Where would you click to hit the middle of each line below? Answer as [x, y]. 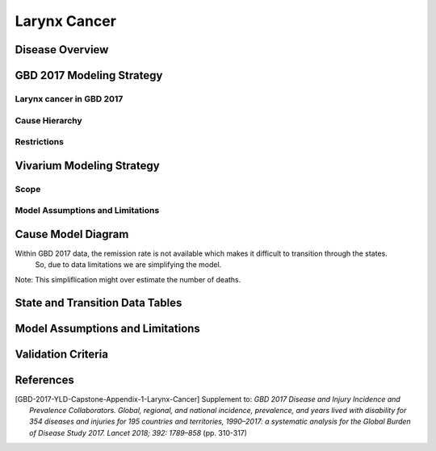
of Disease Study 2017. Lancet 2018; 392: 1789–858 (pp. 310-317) [138, 432]
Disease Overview [62, 50]
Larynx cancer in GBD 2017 [69, 98]
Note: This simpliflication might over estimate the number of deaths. [128, 279]
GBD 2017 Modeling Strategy [89, 75]
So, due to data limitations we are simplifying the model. [128, 265]
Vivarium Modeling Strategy [88, 165]
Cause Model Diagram [72, 234]
